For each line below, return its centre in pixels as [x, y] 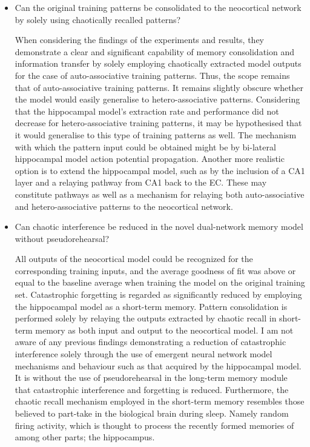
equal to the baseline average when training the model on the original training [160, 282]
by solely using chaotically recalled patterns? [98, 19]
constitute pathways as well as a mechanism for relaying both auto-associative [160, 194]
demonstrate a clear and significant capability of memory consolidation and [154, 51]
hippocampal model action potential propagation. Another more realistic [150, 159]
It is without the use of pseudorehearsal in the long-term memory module [151, 378]
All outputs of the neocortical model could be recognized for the [134, 259]
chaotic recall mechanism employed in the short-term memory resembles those [160, 401]
